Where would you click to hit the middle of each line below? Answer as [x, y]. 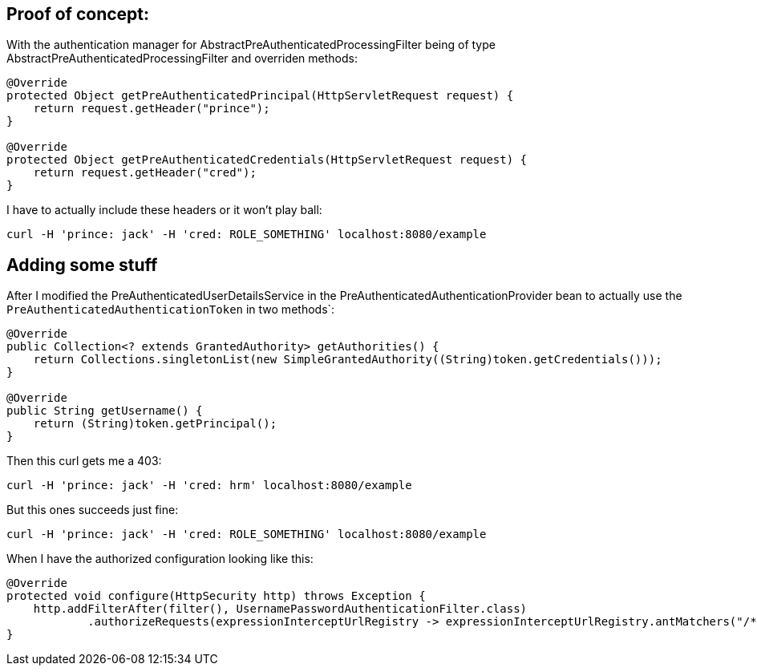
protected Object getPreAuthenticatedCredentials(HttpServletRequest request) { [267, 160]
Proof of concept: [78, 14]
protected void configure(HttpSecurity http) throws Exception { [216, 596]
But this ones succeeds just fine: [93, 510]
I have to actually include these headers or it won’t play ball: [164, 210]
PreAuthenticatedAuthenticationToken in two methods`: [171, 310]
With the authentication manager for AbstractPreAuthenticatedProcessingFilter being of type [251, 45]
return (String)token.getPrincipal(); [155, 424]
